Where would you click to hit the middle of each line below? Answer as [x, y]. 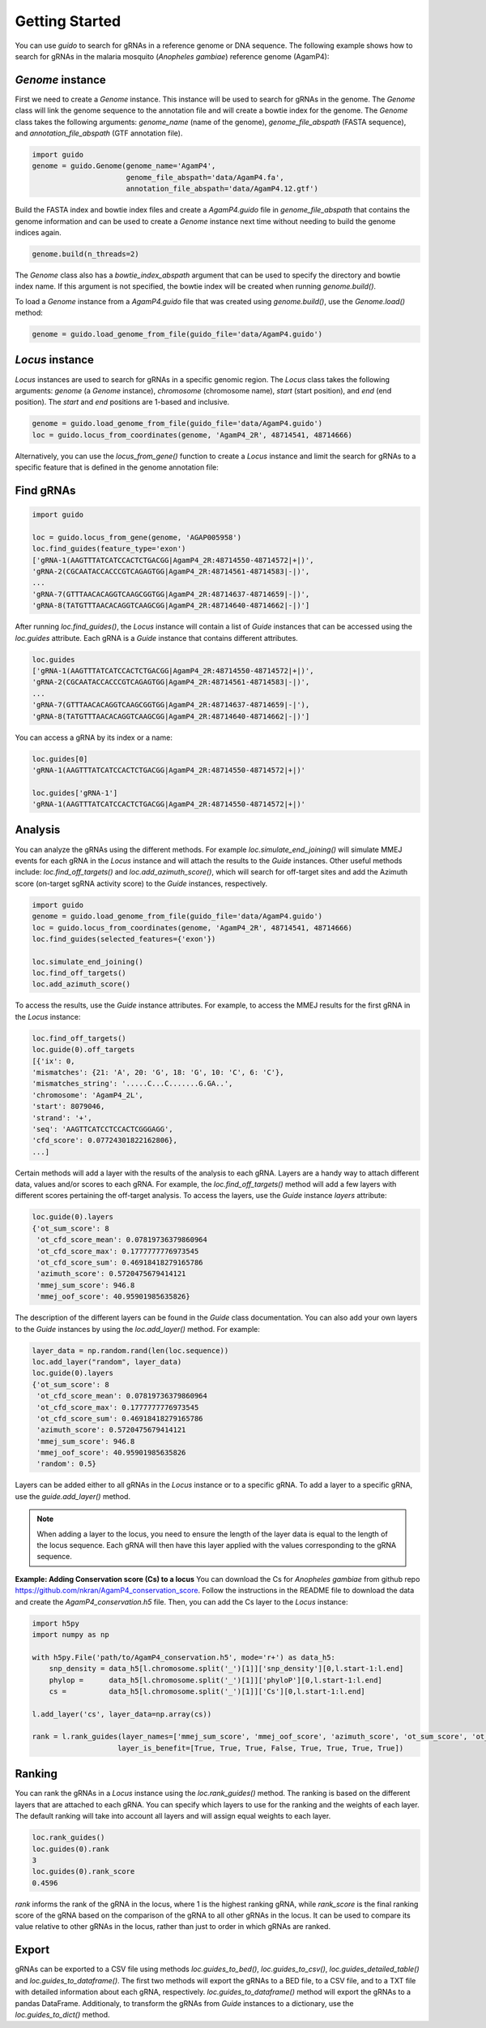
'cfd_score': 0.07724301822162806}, [105, 1141]
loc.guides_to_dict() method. [62, 2014]
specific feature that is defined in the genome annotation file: [117, 467]
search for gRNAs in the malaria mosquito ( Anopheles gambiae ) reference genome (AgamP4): [172, 56]
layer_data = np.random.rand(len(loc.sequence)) [130, 1350]
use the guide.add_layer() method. [73, 1496]
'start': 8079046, [68, 1106]
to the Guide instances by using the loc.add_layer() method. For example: [138, 1329]
